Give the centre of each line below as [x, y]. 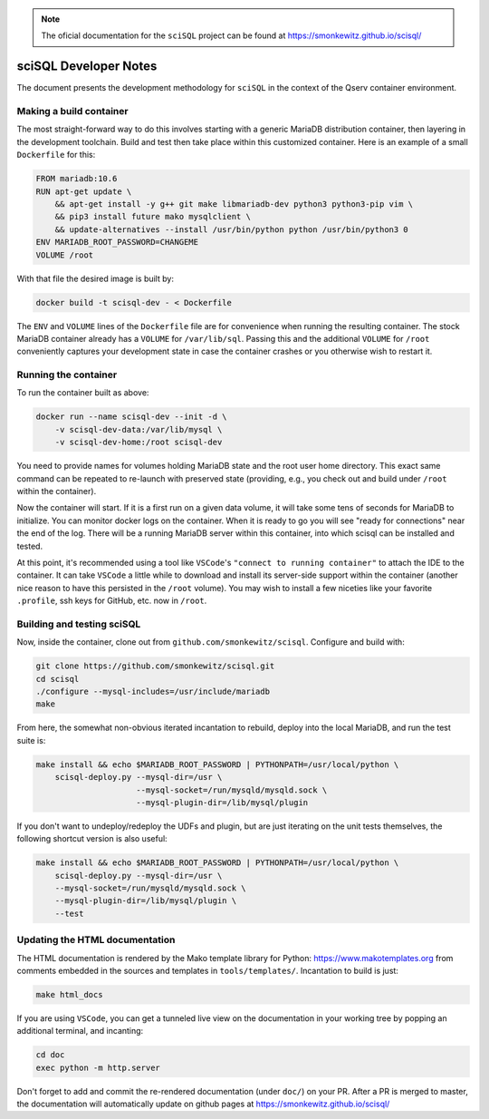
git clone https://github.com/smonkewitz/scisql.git [155, 666]
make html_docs [69, 994]
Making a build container [72, 112]
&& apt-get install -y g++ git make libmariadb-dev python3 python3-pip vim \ [234, 204]
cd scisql [58, 679]
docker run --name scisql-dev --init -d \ [131, 417]
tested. [30, 546]
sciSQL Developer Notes [87, 67]
